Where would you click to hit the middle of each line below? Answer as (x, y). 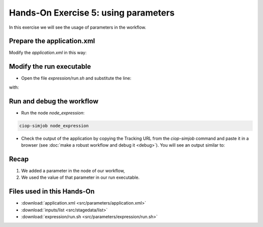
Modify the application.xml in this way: (48, 53)
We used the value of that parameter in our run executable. (80, 177)
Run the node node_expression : (53, 113)
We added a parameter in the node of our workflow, (73, 170)
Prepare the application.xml (52, 41)
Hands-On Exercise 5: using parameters (92, 13)
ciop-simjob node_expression (54, 126)
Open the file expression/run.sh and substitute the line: (76, 78)
